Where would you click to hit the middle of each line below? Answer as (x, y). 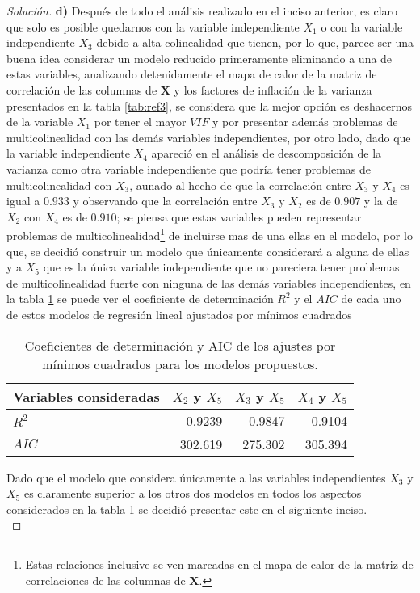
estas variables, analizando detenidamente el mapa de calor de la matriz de (192, 74)
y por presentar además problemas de (305, 122)
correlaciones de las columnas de (105, 580)
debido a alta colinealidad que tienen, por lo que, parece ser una (255, 42)
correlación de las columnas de (82, 89)
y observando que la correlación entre (165, 201)
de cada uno (371, 299)
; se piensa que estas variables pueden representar (239, 216)
